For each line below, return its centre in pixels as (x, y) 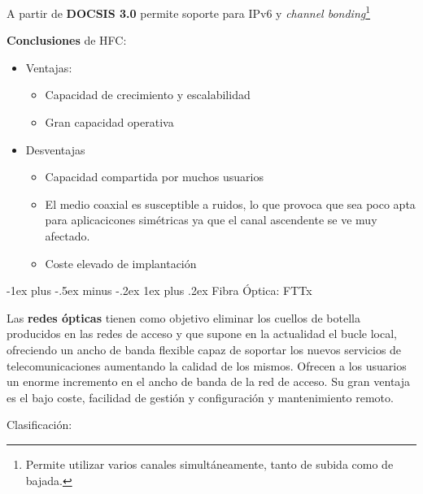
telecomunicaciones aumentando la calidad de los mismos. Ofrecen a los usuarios (207, 365)
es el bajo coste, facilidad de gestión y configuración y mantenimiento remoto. (200, 397)
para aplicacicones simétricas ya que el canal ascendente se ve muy (211, 220)
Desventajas (55, 149)
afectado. (68, 236)
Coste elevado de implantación (121, 263)
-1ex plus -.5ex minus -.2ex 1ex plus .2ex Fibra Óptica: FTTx (159, 290)
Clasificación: (39, 425)
